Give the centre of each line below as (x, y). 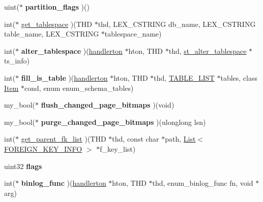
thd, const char (136, 139)
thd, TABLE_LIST (184, 77)
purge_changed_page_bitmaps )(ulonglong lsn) (123, 122)
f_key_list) (118, 148)
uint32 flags (23, 166)
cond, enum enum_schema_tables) (79, 88)
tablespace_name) (133, 34)
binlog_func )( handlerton (64, 183)
